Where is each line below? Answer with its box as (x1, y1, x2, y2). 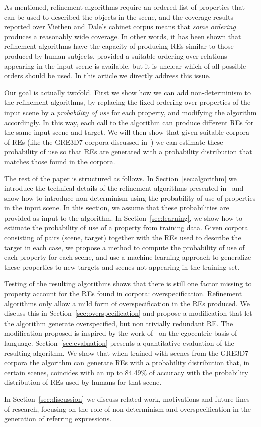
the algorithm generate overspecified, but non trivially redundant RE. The (4, 317, 233, 328)
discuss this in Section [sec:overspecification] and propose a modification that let (4, 308, 252, 318)
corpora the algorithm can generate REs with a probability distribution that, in (4, 357, 250, 368)
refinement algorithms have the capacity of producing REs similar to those (4, 41, 234, 51)
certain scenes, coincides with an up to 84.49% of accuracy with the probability (4, 367, 248, 377)
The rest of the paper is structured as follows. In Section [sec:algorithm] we (4, 173, 237, 183)
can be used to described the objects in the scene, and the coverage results (4, 11, 233, 22)
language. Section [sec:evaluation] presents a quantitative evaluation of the (4, 338, 234, 348)
